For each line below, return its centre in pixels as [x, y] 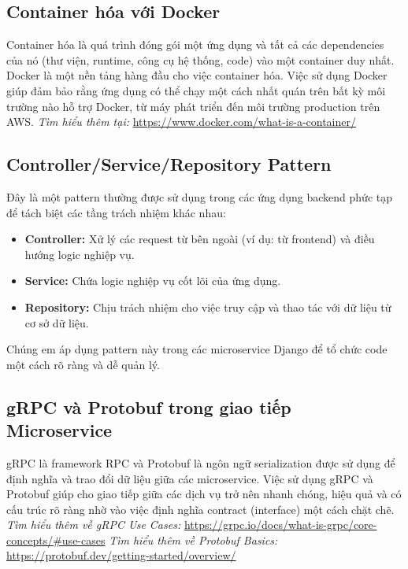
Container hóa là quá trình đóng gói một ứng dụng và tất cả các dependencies [195, 44]
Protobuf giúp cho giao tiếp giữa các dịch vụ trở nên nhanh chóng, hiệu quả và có [204, 494]
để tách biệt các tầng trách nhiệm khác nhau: [116, 212]
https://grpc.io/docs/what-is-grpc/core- [280, 525]
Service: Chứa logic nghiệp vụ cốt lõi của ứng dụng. [153, 281]
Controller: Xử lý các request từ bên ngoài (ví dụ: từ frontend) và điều [200, 239]
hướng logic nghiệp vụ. [80, 254]
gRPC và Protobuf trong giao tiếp [149, 406]
